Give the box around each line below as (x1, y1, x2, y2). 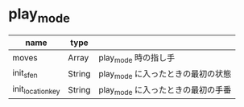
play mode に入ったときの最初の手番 (98, 84, 232, 97)
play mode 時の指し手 (98, 51, 176, 64)
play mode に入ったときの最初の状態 (98, 68, 232, 80)
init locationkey (12, 84, 60, 97)
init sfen (12, 68, 38, 80)
